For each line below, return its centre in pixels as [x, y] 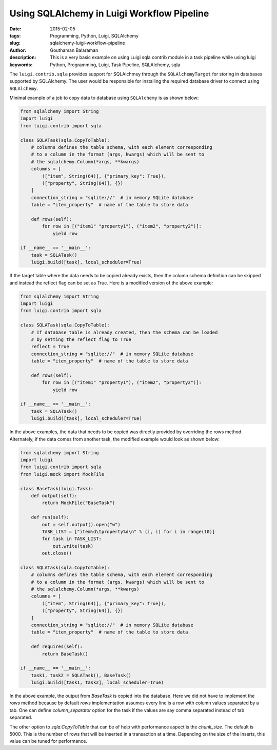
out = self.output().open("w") [81, 524]
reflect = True [50, 347]
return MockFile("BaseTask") [78, 503]
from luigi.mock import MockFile [62, 474]
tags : [15, 35]
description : [23, 57]
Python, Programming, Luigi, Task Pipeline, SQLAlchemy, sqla [115, 65]
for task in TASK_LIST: [72, 539]
